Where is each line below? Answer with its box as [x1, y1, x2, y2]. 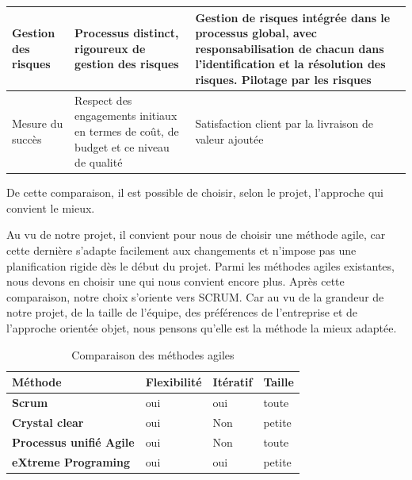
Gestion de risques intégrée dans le [195, 9, 391, 25]
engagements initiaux [74, 107, 177, 124]
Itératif [212, 374, 253, 390]
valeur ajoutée [195, 130, 264, 147]
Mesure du [12, 115, 63, 132]
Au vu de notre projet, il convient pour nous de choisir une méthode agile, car [6, 226, 386, 243]
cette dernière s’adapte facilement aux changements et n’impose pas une [6, 241, 357, 258]
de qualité [74, 154, 123, 171]
